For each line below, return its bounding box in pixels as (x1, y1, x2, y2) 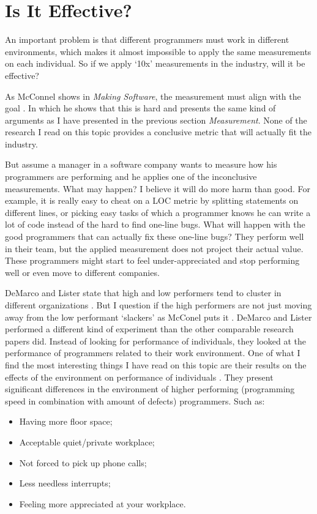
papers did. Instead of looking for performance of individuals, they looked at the (5, 334, 307, 347)
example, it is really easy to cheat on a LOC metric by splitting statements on (5, 194, 299, 207)
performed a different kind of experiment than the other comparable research (5, 322, 294, 335)
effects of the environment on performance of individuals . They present (5, 370, 274, 383)
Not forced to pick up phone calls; (19, 456, 147, 469)
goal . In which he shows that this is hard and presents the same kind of (5, 102, 276, 114)
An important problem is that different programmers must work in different (5, 33, 289, 46)
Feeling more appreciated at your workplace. (19, 497, 186, 510)
